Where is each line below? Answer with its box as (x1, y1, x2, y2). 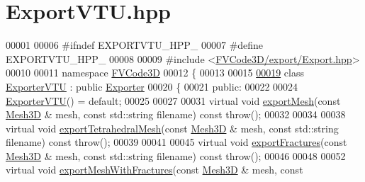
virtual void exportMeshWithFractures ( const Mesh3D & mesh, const (6, 162, 303, 177)
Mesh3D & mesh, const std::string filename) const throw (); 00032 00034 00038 (6, 107, 346, 122)
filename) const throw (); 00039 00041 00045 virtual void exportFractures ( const (6, 135, 347, 149)
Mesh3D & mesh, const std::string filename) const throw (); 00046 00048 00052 (6, 148, 346, 163)
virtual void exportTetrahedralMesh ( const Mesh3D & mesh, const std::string (6, 120, 339, 135)
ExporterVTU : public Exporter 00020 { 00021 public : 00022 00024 (6, 79, 298, 93)
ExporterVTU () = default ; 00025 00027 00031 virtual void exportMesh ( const (6, 93, 341, 108)
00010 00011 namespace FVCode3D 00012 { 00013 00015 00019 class (6, 65, 304, 80)
